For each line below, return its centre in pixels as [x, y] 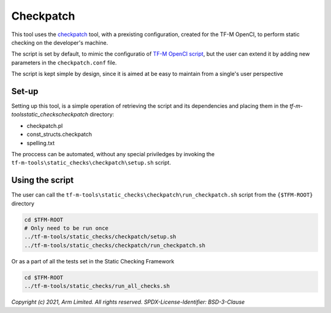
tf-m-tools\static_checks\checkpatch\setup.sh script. [91, 163]
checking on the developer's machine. [60, 42]
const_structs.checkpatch [59, 134]
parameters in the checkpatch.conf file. [64, 62]
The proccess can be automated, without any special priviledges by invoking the [113, 154]
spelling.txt [41, 143]
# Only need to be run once [66, 228]
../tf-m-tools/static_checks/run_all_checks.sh [97, 286]
